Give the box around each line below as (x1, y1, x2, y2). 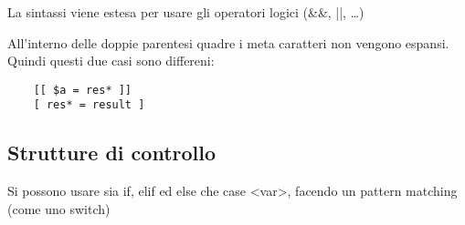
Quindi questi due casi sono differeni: (7, 51, 215, 70)
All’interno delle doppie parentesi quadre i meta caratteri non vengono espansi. (7, 33, 449, 52)
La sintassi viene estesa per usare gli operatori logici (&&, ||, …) (7, 3, 365, 21)
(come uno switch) (7, 199, 111, 218)
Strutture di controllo (7, 138, 217, 167)
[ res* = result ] (33, 98, 145, 112)
